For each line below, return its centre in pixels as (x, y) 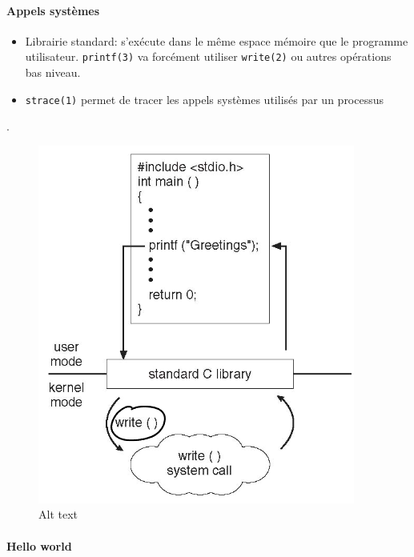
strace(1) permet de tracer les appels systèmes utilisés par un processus (205, 99)
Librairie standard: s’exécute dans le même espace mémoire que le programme (217, 40)
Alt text (58, 514)
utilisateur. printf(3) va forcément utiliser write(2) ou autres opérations (208, 56)
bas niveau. (53, 72)
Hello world (39, 545)
